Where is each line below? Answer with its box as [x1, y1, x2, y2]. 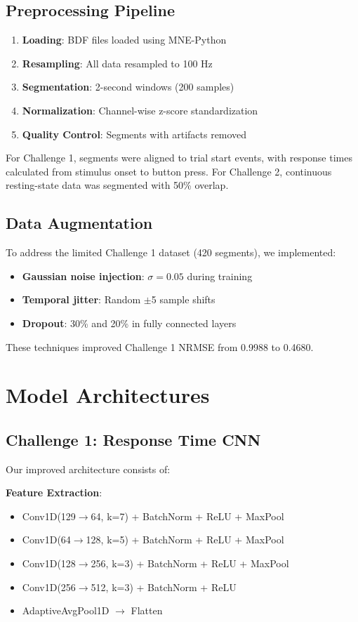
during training [187, 268, 253, 283]
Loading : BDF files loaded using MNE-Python [22, 32, 227, 47]
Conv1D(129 [22, 508, 76, 523]
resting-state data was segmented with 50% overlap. [6, 178, 229, 192]
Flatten [131, 603, 163, 618]
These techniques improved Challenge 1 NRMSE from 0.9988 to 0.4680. [6, 339, 314, 354]
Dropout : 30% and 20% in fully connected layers [22, 315, 237, 330]
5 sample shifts [151, 292, 216, 307]
